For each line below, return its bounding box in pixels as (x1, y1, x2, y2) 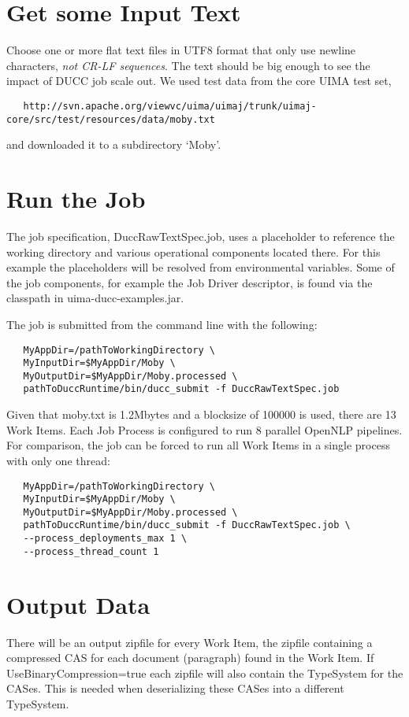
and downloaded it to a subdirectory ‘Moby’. (6, 136, 221, 153)
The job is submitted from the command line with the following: (6, 316, 318, 332)
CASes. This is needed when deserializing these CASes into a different (6, 680, 344, 697)
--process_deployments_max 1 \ (23, 533, 188, 545)
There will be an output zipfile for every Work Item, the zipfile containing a (6, 634, 373, 650)
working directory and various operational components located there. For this (6, 243, 381, 260)
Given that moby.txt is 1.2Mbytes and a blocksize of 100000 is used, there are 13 (6, 406, 396, 423)
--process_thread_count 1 (23, 545, 159, 557)
